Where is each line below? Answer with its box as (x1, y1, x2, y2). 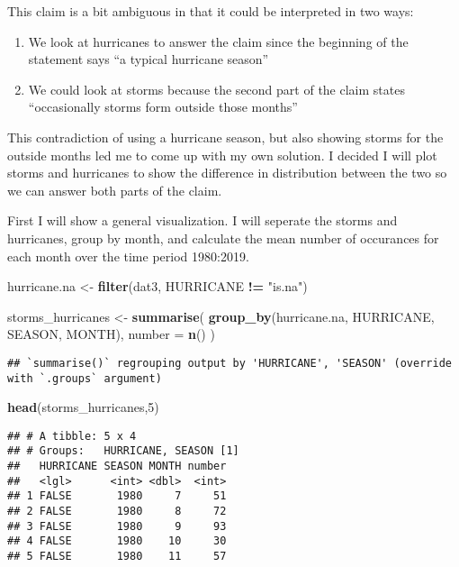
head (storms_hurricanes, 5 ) (7, 398, 159, 416)
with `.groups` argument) (7, 371, 162, 385)
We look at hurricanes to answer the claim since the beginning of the (28, 32, 409, 50)
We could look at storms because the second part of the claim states (28, 79, 405, 98)
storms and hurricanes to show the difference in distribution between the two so (7, 163, 447, 182)
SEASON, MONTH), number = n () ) (7, 325, 215, 343)
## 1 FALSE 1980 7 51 (7, 489, 227, 503)
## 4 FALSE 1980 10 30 (7, 535, 227, 548)
